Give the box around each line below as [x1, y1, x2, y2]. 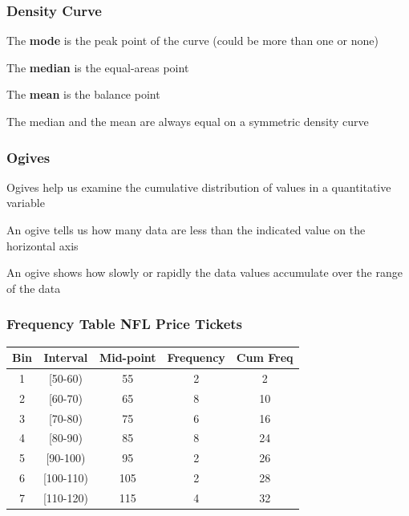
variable [6, 194, 45, 211]
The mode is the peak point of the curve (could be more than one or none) [6, 32, 379, 49]
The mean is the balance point [6, 86, 160, 103]
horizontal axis [6, 237, 79, 254]
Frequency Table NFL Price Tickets [6, 314, 243, 334]
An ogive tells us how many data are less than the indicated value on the [6, 221, 366, 238]
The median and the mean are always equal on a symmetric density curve [6, 113, 369, 129]
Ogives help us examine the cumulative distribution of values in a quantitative [6, 178, 391, 195]
